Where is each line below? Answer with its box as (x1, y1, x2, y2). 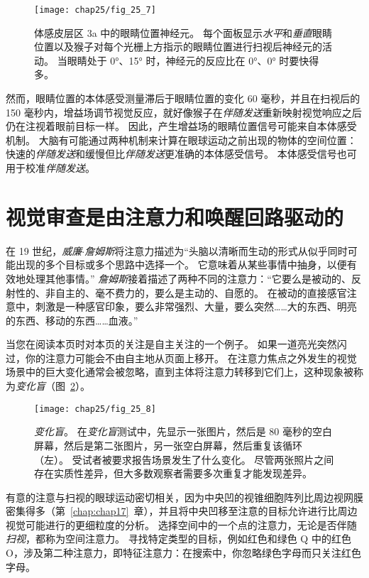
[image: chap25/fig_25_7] (34, 5, 156, 15)
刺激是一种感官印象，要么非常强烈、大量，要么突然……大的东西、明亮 (35, 299, 357, 314)
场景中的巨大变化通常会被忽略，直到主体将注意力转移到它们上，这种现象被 (6, 364, 353, 379)
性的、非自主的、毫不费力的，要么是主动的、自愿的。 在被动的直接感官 (15, 285, 347, 300)
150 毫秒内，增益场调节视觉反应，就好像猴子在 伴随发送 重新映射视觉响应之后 (6, 104, 362, 119)
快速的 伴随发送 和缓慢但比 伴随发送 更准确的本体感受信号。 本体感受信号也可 (6, 146, 357, 161)
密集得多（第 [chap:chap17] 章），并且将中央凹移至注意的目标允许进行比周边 (6, 503, 358, 518)
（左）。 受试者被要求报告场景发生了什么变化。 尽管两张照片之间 (34, 452, 334, 467)
